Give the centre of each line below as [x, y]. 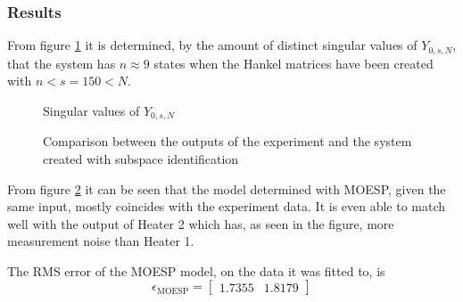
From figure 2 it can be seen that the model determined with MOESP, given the [227, 188]
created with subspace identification [141, 158]
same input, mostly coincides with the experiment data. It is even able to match [227, 206]
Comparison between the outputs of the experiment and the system [227, 141]
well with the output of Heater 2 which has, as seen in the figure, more [201, 223]
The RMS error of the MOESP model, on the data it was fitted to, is [196, 270]
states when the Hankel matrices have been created [294, 63]
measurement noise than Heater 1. [101, 241]
